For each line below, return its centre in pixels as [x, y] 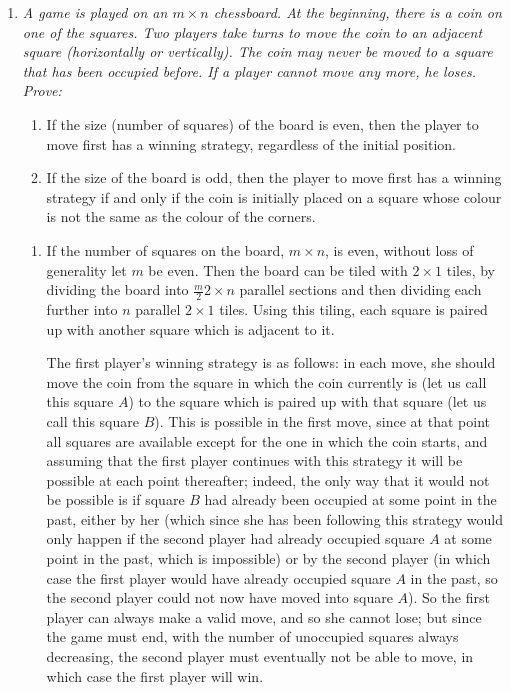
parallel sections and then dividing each [360, 289]
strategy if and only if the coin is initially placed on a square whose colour [274, 196]
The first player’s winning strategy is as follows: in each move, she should [271, 362]
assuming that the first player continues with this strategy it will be [254, 460]
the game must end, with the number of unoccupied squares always [252, 636]
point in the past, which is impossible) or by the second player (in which [268, 558]
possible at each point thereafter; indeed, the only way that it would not [268, 479]
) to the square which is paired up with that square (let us [307, 401]
